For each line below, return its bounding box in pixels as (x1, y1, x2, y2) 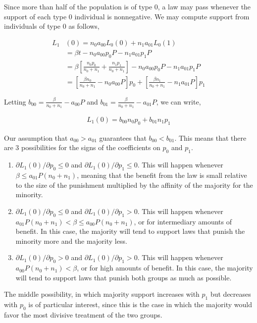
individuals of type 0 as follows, (4, 21, 100, 31)
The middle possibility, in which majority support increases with (4, 289, 200, 299)
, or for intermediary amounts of (134, 216, 232, 226)
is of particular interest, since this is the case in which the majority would (28, 299, 253, 310)
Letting (4, 96, 26, 107)
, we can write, (156, 96, 201, 107)
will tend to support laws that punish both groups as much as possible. (15, 272, 232, 282)
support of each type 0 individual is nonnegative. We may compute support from (4, 11, 250, 21)
